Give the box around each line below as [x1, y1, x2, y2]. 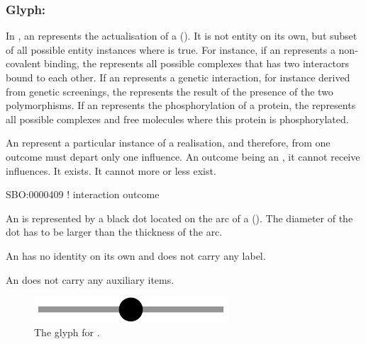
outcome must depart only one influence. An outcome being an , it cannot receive [6, 149, 360, 164]
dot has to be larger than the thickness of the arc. [6, 224, 223, 239]
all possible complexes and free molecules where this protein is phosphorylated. [6, 111, 349, 126]
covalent [6, 56, 41, 71]
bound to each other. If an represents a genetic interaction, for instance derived [6, 70, 350, 84]
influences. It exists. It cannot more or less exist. [6, 163, 216, 178]
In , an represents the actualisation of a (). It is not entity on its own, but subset [6, 28, 357, 43]
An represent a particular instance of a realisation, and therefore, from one [6, 135, 331, 150]
